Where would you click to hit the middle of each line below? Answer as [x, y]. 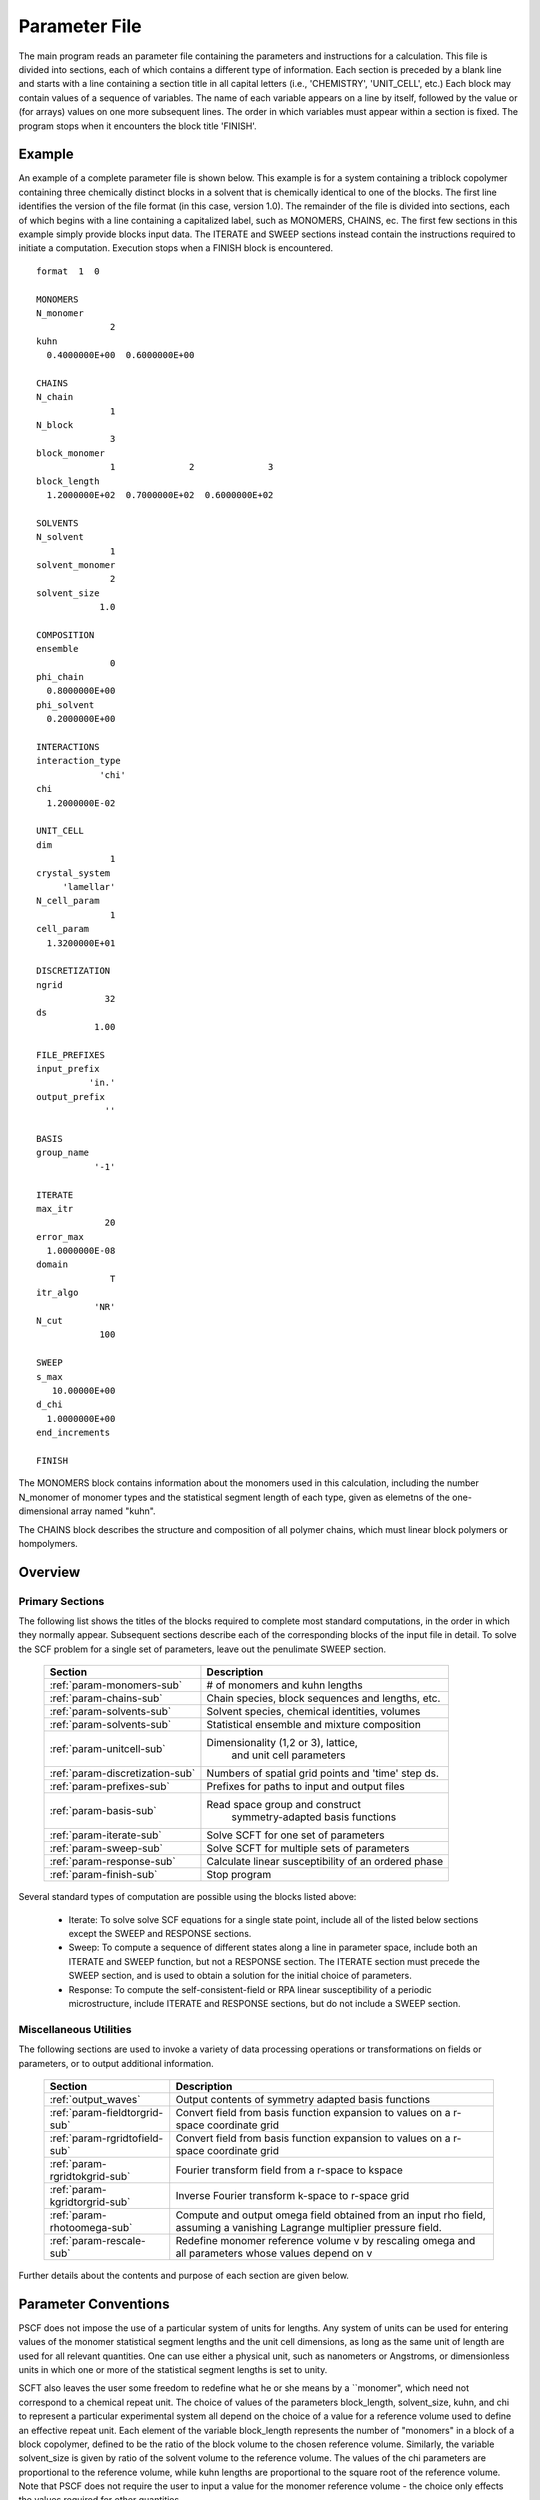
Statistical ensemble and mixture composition [314, 1725]
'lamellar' [89, 886]
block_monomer [70, 453]
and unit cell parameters [288, 1755]
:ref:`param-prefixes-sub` [109, 1787]
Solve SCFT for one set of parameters [295, 1835]
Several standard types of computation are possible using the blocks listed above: [187, 1897]
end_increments [73, 1433]
